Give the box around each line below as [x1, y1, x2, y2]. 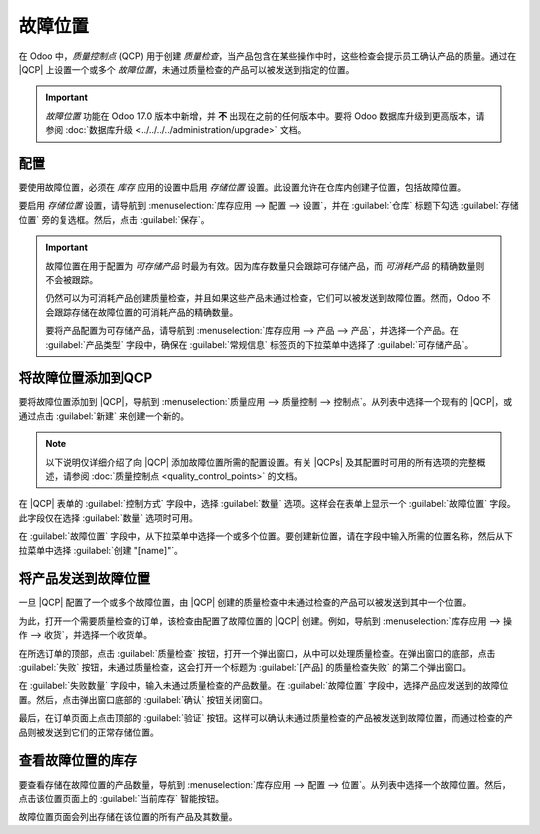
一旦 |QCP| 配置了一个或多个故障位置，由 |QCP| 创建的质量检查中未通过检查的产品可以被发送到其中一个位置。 [18, 596, 472, 609]
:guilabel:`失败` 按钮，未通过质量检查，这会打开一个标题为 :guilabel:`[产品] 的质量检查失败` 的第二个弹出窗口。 [18, 661, 472, 674]
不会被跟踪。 [45, 273, 99, 285]
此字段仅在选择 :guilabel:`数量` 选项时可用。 [18, 511, 199, 524]
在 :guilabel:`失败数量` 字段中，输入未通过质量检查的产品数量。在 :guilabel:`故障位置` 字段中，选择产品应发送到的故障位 [18, 680, 509, 692]
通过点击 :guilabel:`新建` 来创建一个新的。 [18, 410, 190, 422]
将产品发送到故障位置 [18, 570, 150, 587]
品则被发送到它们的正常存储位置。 [18, 726, 159, 738]
